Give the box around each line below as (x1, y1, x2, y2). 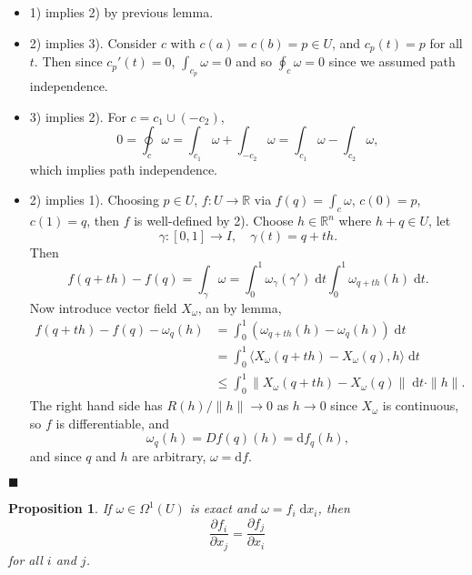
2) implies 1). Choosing (29, 190, 159, 209)
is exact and (189, 499, 257, 518)
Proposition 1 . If (8, 499, 112, 518)
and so (236, 52, 273, 71)
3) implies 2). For (29, 106, 126, 126)
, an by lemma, (197, 298, 282, 317)
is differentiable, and (55, 413, 170, 432)
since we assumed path (328, 52, 456, 71)
